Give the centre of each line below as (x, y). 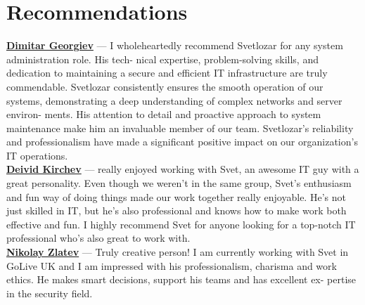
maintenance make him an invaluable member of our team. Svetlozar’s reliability (180, 128)
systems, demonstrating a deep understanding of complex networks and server (174, 100)
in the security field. (50, 293)
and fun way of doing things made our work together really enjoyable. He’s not (176, 196)
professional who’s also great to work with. (98, 238)
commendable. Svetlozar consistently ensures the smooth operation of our (165, 86)
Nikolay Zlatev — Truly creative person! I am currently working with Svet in (178, 252)
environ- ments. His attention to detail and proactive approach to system (164, 114)
